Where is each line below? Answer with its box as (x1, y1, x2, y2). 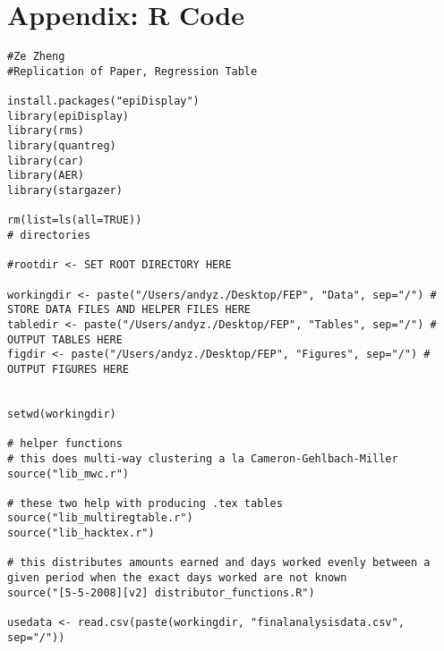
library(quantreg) (7, 139, 116, 153)
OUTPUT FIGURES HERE (7, 362, 130, 376)
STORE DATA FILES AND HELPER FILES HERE (7, 303, 252, 317)
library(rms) (7, 124, 84, 138)
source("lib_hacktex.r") (7, 527, 155, 540)
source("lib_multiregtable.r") (7, 511, 193, 525)
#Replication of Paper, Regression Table (7, 64, 258, 78)
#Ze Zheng (7, 50, 65, 63)
